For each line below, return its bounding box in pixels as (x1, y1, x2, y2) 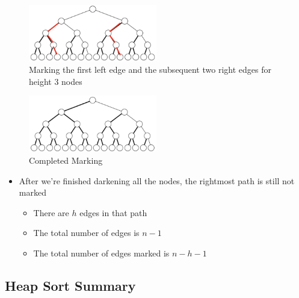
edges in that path (79, 206, 147, 219)
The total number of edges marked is (33, 247, 170, 259)
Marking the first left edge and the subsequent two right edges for (29, 63, 271, 76)
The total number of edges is (33, 226, 140, 239)
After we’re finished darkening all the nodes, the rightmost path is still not (19, 174, 295, 187)
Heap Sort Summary (5, 276, 136, 295)
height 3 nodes (29, 75, 82, 87)
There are (33, 206, 69, 219)
